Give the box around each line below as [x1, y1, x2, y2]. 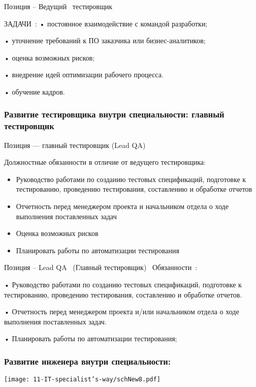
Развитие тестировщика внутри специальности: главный [4, 108, 225, 121]
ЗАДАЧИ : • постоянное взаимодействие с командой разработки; [4, 18, 208, 28]
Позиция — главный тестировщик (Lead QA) [4, 139, 146, 150]
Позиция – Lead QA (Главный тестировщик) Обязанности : [4, 262, 198, 273]
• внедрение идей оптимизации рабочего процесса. [4, 69, 164, 80]
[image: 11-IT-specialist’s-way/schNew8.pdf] [4, 376, 161, 383]
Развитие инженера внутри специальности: [4, 354, 171, 367]
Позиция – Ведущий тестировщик [4, 1, 112, 11]
